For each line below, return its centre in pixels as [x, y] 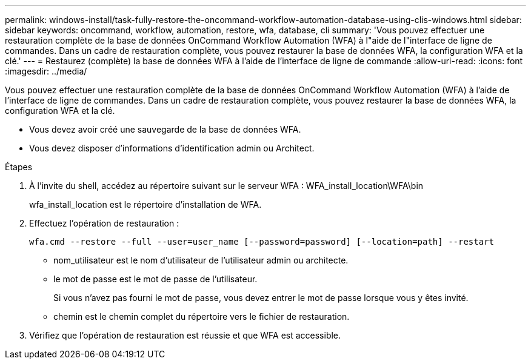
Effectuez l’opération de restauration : [104, 223]
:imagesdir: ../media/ [46, 71]
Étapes [19, 167]
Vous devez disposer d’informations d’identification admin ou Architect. [172, 148]
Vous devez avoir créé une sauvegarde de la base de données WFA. [165, 129]
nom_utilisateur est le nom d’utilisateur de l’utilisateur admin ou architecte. [201, 260]
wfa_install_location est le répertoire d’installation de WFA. [145, 204]
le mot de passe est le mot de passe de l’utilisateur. [155, 279]
